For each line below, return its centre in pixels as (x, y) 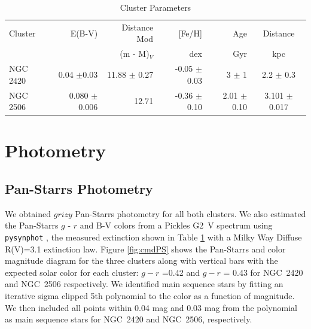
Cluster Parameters (155, 7)
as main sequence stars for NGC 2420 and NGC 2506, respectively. (129, 319)
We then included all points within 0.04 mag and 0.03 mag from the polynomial (151, 307)
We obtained (28, 213)
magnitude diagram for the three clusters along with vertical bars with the (141, 261)
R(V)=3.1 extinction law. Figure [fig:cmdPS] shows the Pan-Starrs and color (145, 249)
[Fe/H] (190, 33)
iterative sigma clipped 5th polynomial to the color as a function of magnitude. (150, 296)
